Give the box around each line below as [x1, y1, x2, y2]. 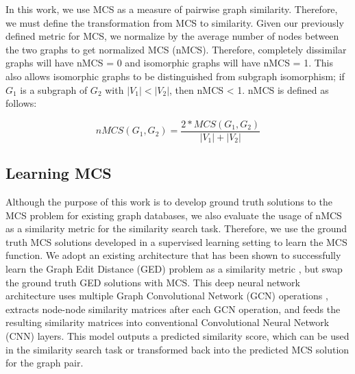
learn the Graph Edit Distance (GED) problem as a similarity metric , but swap [5, 261, 343, 275]
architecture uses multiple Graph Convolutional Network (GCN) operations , [5, 288, 328, 303]
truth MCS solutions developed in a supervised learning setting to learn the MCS [5, 234, 347, 249]
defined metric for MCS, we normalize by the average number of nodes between [5, 29, 339, 43]
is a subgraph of [20, 82, 88, 97]
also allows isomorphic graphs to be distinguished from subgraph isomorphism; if [5, 68, 345, 83]
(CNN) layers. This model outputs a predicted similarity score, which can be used [5, 328, 350, 342]
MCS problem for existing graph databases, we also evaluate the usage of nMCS [5, 208, 342, 222]
